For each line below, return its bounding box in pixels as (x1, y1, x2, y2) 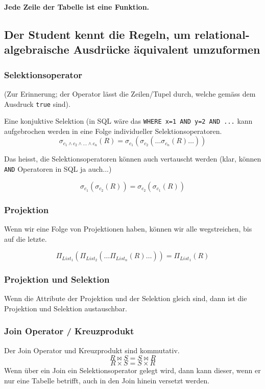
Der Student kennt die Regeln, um (4, 26, 191, 42)
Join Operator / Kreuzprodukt (4, 325, 134, 337)
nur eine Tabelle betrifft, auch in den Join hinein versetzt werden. (4, 375, 210, 385)
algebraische (4, 41, 69, 57)
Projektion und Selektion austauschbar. (4, 303, 127, 313)
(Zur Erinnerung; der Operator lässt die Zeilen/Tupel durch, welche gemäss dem (4, 88, 256, 99)
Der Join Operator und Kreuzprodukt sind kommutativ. (4, 345, 180, 355)
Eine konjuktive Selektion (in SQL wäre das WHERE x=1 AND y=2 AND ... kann (4, 116, 253, 126)
